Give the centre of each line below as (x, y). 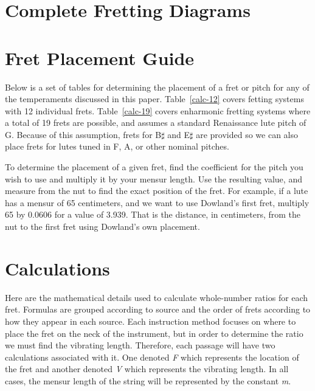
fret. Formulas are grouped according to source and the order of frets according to (158, 309)
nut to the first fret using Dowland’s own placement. (102, 227)
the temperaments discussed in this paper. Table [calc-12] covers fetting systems (154, 99)
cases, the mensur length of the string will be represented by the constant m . (148, 380)
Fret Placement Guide (100, 57)
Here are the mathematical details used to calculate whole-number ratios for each (157, 297)
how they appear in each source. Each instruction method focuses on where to (151, 321)
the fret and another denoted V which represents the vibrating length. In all (147, 369)
